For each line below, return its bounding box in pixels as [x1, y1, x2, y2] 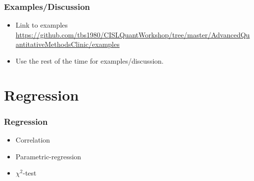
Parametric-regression [15, 151, 82, 161]
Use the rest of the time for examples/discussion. [15, 56, 164, 66]
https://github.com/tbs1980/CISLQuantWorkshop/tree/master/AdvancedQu [15, 29, 250, 39]
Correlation [15, 135, 50, 145]
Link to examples [15, 20, 68, 30]
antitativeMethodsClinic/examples [15, 39, 120, 49]
